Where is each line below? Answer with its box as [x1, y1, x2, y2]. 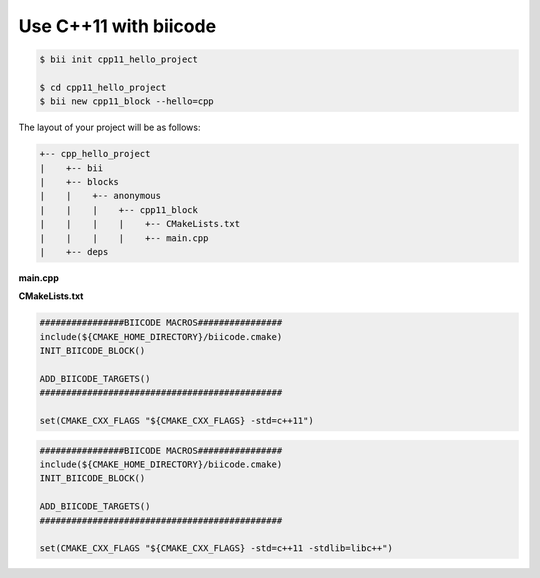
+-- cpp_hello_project [39, 148, 151, 160]
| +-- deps [39, 246, 109, 258]
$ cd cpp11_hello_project [39, 81, 167, 93]
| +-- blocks [39, 176, 120, 188]
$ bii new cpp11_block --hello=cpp [39, 96, 214, 107]
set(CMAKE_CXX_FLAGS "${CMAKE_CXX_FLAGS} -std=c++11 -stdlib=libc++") [39, 543, 394, 554]
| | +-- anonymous [39, 190, 162, 202]
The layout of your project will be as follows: [18, 121, 201, 134]
